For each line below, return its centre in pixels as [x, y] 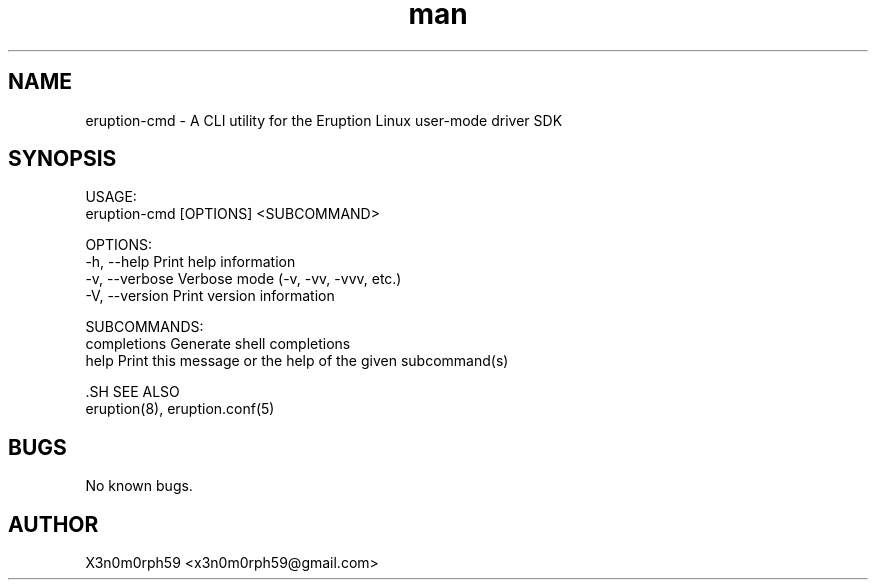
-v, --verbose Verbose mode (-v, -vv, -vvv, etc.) [243, 279]
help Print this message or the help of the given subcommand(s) [297, 361]
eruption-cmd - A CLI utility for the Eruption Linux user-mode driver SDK [324, 120]
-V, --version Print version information [210, 296]
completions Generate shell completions [218, 344]
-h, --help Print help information [190, 262]
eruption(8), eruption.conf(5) [180, 409]
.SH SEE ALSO [132, 392]
